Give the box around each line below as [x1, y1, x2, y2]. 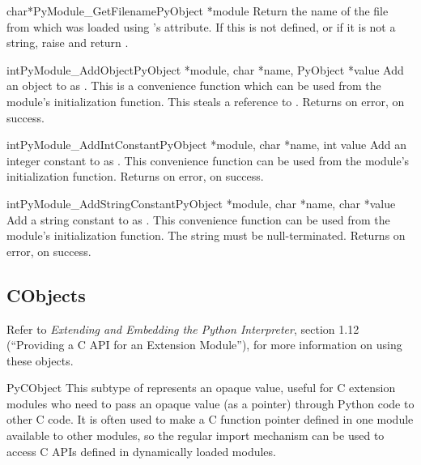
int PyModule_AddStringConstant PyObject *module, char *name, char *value [6, 194, 396, 211]
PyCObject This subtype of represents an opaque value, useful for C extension [6, 379, 396, 396]
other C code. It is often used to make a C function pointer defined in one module [6, 411, 414, 428]
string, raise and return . [6, 34, 129, 51]
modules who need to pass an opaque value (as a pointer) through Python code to [6, 395, 415, 412]
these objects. [6, 352, 74, 369]
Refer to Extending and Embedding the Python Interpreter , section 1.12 [6, 320, 359, 337]
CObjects [6, 282, 86, 307]
